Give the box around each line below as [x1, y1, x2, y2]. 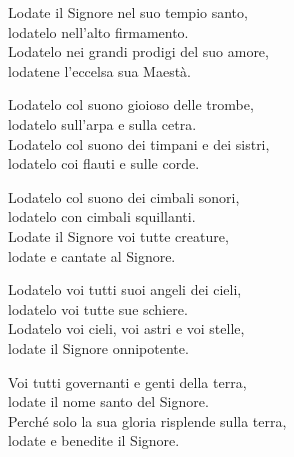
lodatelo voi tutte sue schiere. [8, 298, 188, 319]
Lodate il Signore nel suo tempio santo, [8, 2, 248, 22]
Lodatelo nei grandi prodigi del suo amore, [8, 41, 269, 62]
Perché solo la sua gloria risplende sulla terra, [8, 410, 287, 431]
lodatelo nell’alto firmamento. [8, 21, 189, 42]
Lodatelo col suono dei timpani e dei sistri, [8, 133, 270, 154]
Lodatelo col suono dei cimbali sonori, [8, 186, 240, 207]
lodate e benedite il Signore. [8, 430, 180, 451]
